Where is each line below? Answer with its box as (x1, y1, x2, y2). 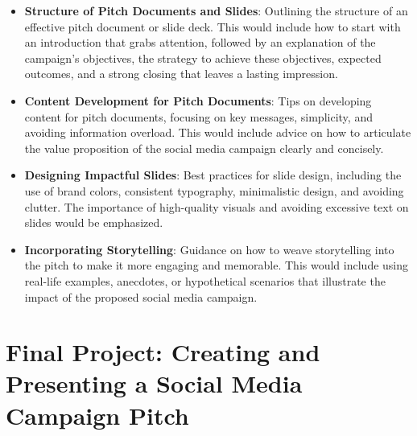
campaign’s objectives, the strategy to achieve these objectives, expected (24, 49, 382, 66)
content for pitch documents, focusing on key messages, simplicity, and (24, 108, 373, 125)
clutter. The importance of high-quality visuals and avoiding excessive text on (24, 198, 409, 215)
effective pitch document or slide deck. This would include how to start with (24, 18, 401, 35)
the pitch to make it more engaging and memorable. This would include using (24, 257, 409, 274)
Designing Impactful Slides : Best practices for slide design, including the (24, 167, 402, 183)
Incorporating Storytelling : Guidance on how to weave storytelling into (24, 241, 394, 257)
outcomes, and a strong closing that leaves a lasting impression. (24, 65, 338, 82)
